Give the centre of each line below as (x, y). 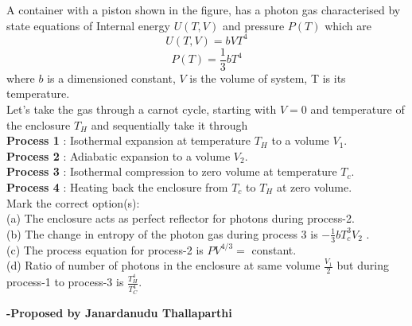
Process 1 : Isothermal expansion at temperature (129, 140)
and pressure (253, 25)
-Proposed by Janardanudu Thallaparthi (119, 312)
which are (348, 25)
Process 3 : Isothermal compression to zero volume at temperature (172, 171)
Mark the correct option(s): (73, 202)
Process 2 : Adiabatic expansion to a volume (119, 155)
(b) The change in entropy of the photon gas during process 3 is (162, 233)
